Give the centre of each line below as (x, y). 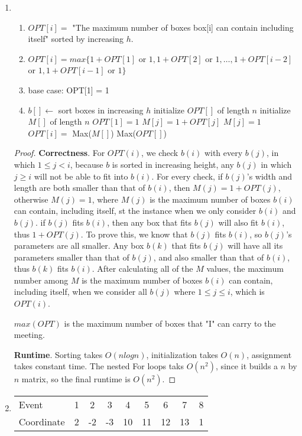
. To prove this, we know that (134, 234)
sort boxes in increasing (101, 110)
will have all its (255, 245)
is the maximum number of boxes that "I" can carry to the (170, 323)
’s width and (269, 176)
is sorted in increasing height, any (173, 164)
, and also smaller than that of (209, 257)
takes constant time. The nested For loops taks (99, 366)
